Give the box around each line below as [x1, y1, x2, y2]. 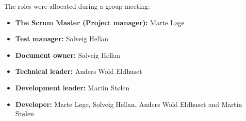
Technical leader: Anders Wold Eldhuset [15, 66, 142, 76]
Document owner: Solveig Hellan [15, 50, 120, 60]
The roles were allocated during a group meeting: [4, 1, 150, 11]
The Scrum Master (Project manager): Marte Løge [15, 17, 184, 27]
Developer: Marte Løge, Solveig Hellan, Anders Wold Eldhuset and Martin [15, 99, 242, 109]
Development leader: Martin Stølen [15, 82, 130, 92]
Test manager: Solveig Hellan [15, 34, 108, 44]
